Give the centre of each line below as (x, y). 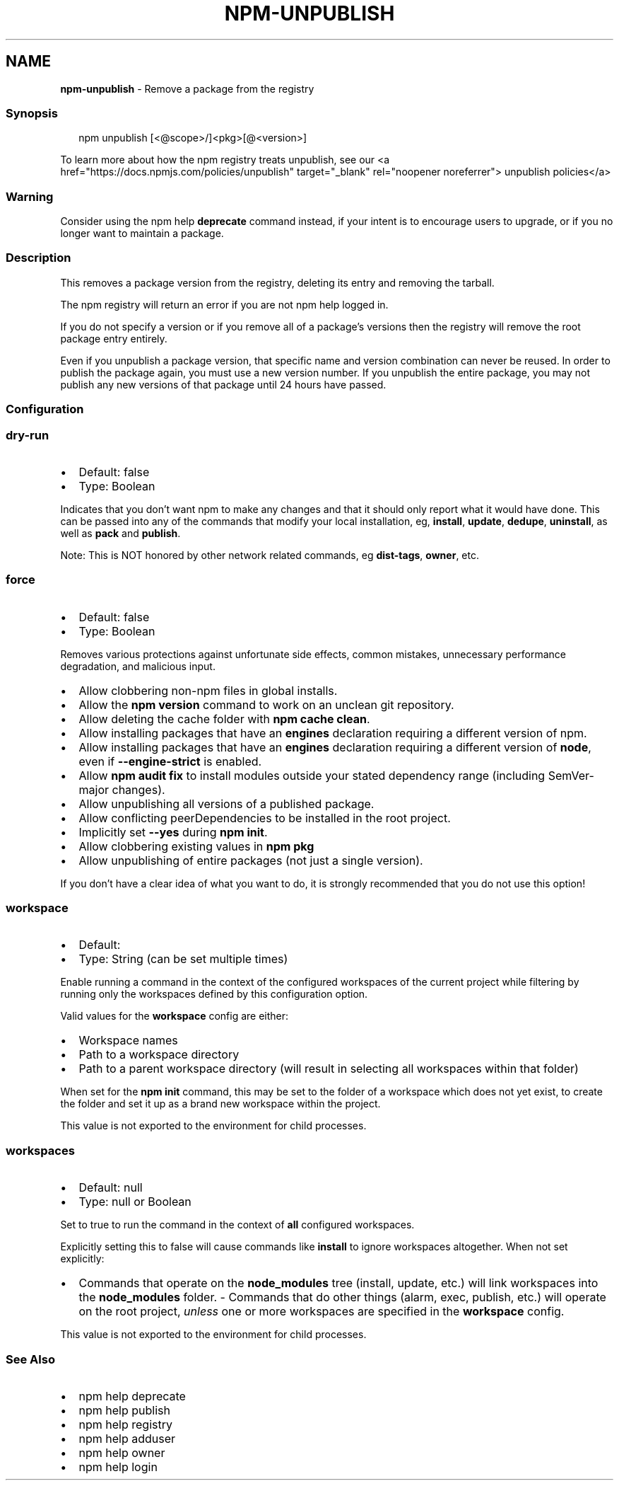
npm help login (118, 1467)
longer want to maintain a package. (142, 234)
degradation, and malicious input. (138, 666)
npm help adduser (127, 1438)
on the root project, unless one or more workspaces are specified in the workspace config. (322, 1312)
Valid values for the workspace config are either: (175, 1016)
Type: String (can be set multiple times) (183, 959)
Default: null (111, 1188)
